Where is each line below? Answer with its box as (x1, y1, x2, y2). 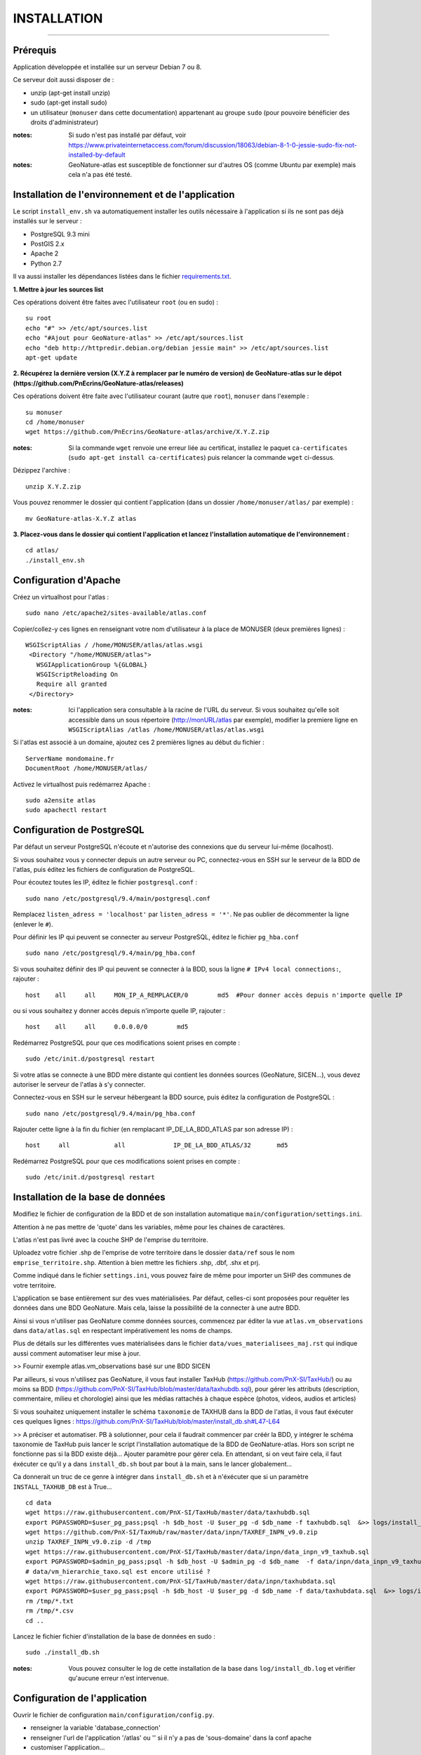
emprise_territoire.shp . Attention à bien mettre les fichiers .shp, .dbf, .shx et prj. (13, 1258, 260, 1266)
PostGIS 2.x (30, 239, 65, 249)
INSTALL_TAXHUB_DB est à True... (13, 1482, 112, 1491)
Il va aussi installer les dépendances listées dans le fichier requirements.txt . (13, 272, 232, 281)
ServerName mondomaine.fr (25, 755, 115, 762)
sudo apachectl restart (25, 806, 107, 814)
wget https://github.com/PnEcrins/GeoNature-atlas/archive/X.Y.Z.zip (25, 428, 270, 436)
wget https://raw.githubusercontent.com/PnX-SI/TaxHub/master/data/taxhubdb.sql (25, 1509, 311, 1516)
